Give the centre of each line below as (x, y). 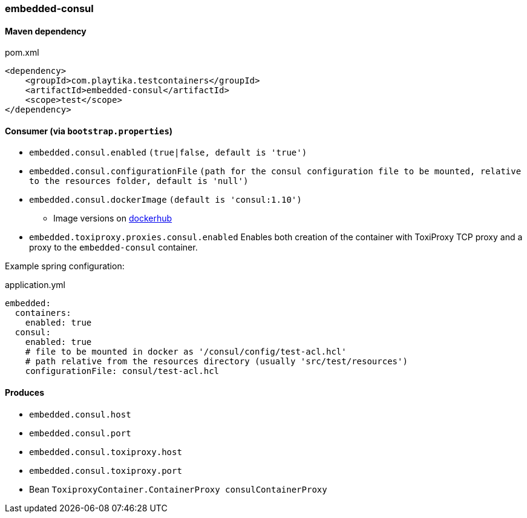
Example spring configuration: (65, 266)
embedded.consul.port (80, 433)
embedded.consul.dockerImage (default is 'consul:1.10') (165, 200)
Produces (25, 393)
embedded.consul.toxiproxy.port (106, 470)
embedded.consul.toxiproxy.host (106, 452)
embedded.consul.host (80, 414)
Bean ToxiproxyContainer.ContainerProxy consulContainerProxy (178, 489)
